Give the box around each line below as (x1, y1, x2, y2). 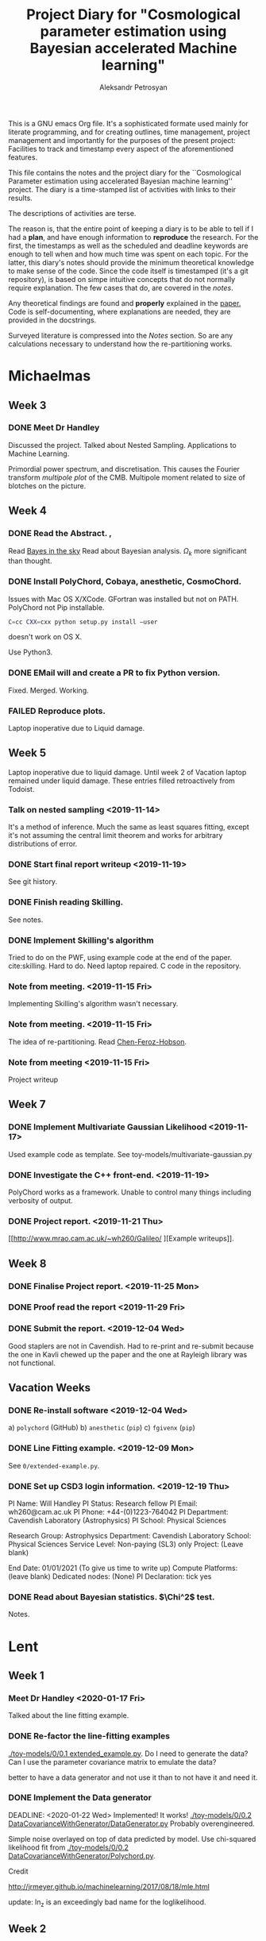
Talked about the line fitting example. (8, 1711, 129, 1720)
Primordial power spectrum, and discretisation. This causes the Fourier (8, 464, 241, 473)
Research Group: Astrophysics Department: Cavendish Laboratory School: (8, 1531, 252, 1541)
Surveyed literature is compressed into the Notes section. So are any (8, 330, 233, 340)
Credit (8, 1866, 29, 1876)
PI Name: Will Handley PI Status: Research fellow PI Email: (8, 1499, 198, 1508)
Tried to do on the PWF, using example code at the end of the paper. (8, 953, 233, 963)
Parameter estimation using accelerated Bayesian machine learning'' (8, 176, 233, 186)
